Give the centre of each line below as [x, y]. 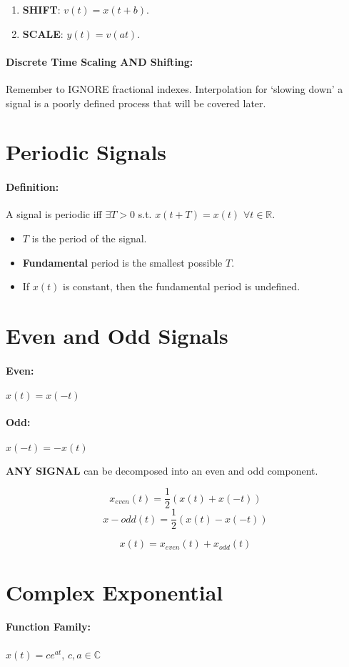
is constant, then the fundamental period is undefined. [182, 286]
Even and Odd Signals [117, 335]
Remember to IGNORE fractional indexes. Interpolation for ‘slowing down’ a [174, 88]
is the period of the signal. [89, 238]
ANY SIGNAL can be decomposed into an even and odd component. [162, 470]
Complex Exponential [115, 592]
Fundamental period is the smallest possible [122, 262]
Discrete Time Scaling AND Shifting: [100, 61]
